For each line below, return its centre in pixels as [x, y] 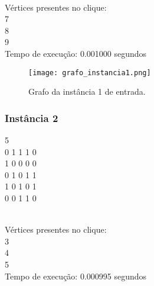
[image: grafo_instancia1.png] [90, 73]
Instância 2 [32, 118]
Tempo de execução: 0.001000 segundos [76, 53]
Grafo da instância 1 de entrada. [87, 91]
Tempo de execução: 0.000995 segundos [76, 276]
